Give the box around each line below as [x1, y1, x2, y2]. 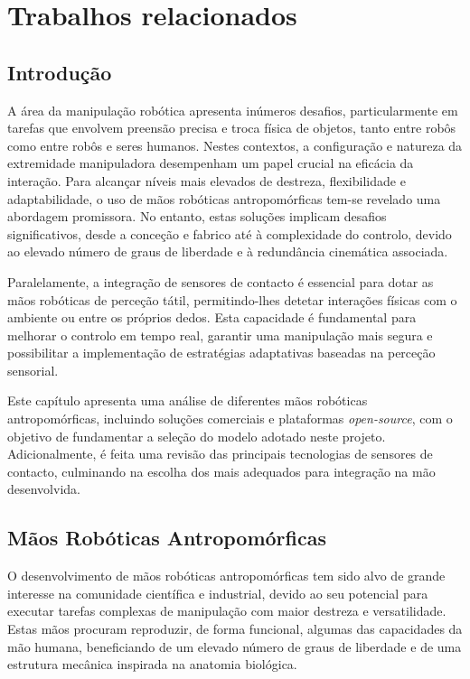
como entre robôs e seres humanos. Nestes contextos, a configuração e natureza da [7, 135, 463, 154]
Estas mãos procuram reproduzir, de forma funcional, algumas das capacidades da [7, 619, 463, 638]
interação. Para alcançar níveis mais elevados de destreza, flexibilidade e [7, 171, 406, 190]
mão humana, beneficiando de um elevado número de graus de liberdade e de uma [7, 637, 462, 656]
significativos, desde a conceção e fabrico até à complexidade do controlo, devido [7, 224, 452, 243]
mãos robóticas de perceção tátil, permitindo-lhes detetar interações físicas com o [7, 290, 457, 309]
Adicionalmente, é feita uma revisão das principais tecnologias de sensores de [7, 444, 433, 463]
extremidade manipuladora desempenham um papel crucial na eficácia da [7, 153, 414, 172]
